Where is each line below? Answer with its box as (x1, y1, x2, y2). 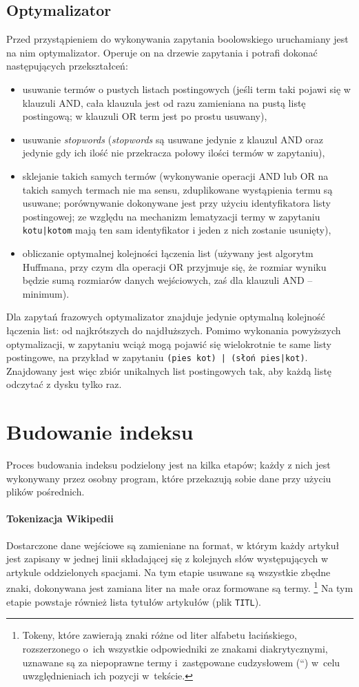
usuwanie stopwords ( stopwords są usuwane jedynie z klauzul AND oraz (22, 132, 324, 146)
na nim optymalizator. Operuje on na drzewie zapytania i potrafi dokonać (6, 45, 318, 59)
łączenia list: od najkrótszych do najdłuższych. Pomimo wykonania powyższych (6, 322, 341, 337)
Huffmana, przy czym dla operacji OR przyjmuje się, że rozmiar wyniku (22, 259, 327, 274)
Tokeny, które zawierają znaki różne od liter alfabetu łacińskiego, (22, 628, 297, 642)
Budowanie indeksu (6, 418, 194, 446)
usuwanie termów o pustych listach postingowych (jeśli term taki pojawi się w (22, 81, 351, 96)
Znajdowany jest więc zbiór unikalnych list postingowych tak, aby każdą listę (6, 363, 332, 378)
